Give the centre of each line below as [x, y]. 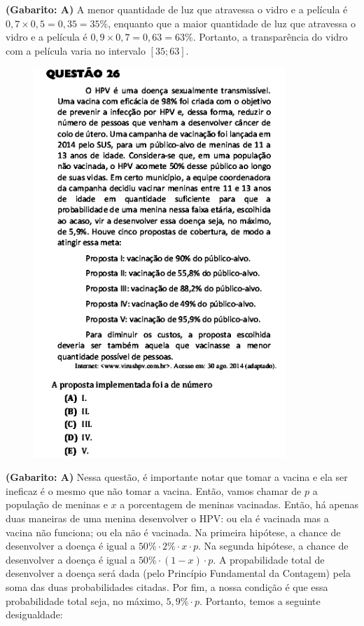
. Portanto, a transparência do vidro [270, 37]
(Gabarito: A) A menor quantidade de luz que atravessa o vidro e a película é [177, 9]
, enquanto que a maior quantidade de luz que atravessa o [232, 23]
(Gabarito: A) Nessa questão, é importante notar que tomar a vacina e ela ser [177, 477]
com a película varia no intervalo [76, 50]
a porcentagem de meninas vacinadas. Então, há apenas [239, 504]
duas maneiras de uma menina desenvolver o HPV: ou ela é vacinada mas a [167, 518]
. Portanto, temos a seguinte [260, 600]
